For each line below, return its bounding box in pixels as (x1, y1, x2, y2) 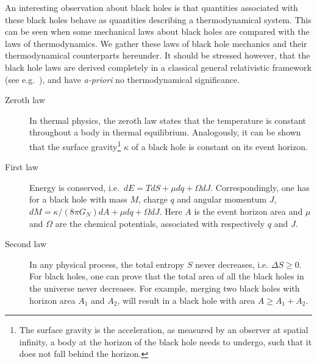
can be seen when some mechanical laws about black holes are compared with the (5, 25, 310, 38)
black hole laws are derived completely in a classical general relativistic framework (5, 60, 312, 73)
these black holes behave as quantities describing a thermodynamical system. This (5, 13, 312, 26)
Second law (5, 237, 47, 250)
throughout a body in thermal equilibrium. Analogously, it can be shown (29, 126, 301, 138)
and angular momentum (177, 193, 267, 206)
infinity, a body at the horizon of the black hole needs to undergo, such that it (19, 335, 312, 348)
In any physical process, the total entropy (29, 257, 185, 270)
